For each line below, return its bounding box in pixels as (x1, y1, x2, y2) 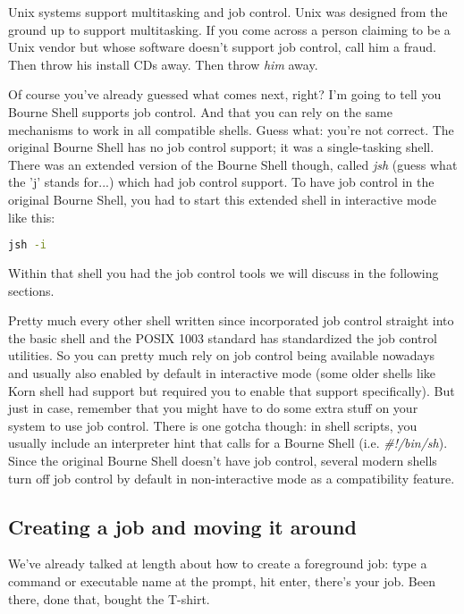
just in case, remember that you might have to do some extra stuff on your (8, 399, 418, 417)
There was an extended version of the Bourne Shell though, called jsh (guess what (8, 155, 458, 173)
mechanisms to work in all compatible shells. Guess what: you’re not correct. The (8, 120, 454, 139)
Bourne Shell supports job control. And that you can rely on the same (8, 102, 392, 121)
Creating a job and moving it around (8, 512, 357, 540)
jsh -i (8, 239, 46, 252)
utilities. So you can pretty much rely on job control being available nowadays (8, 346, 435, 365)
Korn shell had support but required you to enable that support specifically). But (8, 381, 455, 400)
